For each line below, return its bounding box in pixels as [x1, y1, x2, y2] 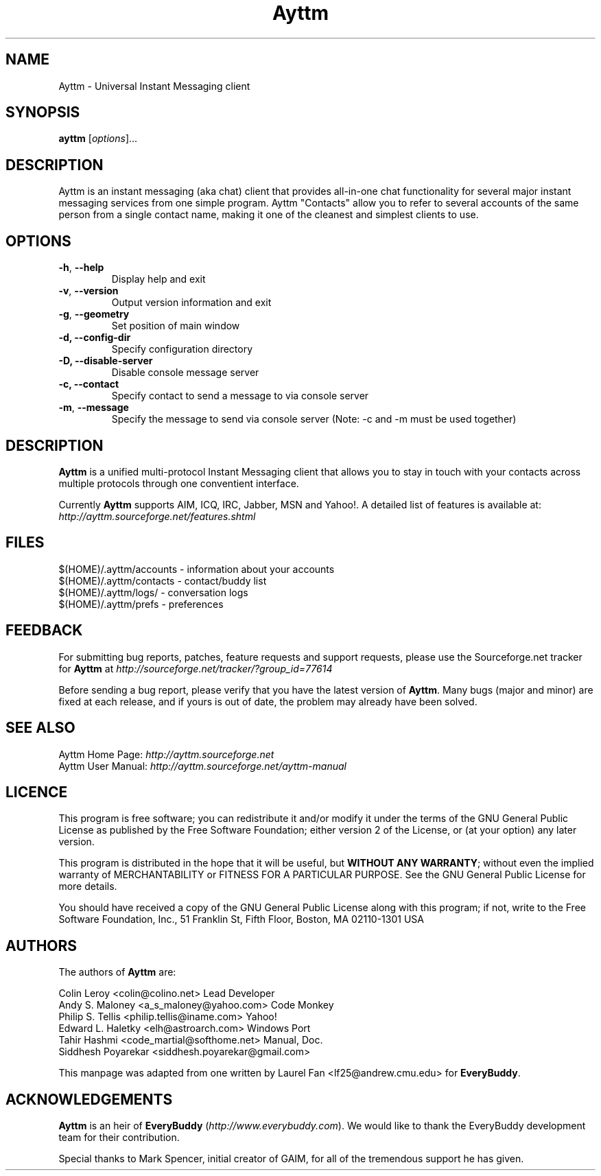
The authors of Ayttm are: [58, 966, 176, 978]
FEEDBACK [5, 622, 83, 639]
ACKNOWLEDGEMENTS [5, 1090, 173, 1108]
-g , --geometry [58, 308, 130, 320]
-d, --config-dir [58, 331, 131, 344]
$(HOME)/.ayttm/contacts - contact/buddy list [58, 574, 267, 587]
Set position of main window [111, 320, 240, 332]
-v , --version [58, 285, 119, 297]
